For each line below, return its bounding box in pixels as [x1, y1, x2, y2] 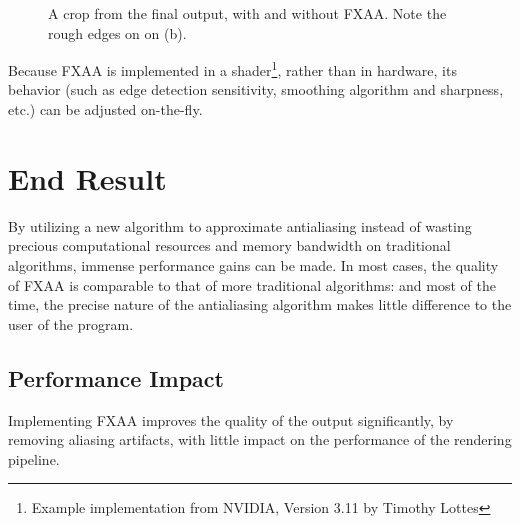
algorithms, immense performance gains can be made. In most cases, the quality [8, 254, 499, 275]
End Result [8, 157, 167, 198]
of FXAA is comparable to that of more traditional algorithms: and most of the [8, 274, 496, 295]
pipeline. [8, 448, 60, 469]
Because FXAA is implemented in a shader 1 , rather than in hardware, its [8, 57, 457, 80]
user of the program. [8, 313, 134, 334]
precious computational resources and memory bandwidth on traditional [8, 235, 451, 256]
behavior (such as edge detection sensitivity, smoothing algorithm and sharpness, [8, 79, 504, 100]
